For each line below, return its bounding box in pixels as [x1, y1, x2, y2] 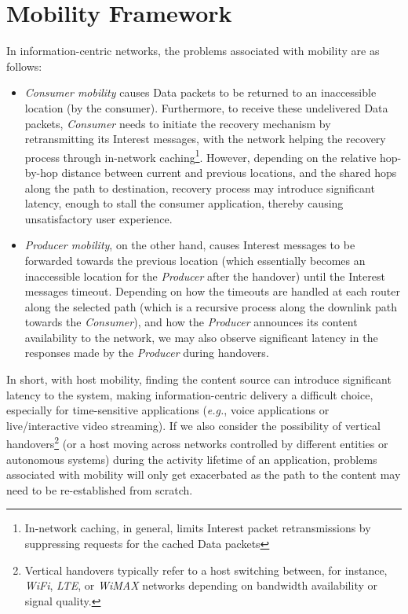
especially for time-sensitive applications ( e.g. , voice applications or [6, 402, 330, 418]
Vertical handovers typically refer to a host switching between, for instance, [24, 561, 388, 578]
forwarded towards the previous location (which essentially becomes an [24, 252, 366, 268]
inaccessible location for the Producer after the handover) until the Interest [24, 267, 385, 284]
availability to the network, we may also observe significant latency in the [24, 329, 378, 345]
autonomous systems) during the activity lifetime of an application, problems [6, 450, 377, 467]
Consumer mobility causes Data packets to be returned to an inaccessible [24, 84, 377, 101]
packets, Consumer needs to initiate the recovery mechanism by [24, 115, 331, 131]
